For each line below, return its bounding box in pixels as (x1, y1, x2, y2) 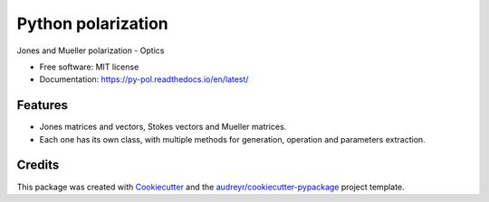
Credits (16, 158, 60, 173)
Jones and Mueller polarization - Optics (16, 45, 165, 56)
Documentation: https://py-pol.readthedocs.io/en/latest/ (39, 74, 249, 85)
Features (16, 97, 68, 113)
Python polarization (16, 14, 168, 33)
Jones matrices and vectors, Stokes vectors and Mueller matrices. (39, 122, 287, 133)
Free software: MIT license (39, 61, 139, 72)
